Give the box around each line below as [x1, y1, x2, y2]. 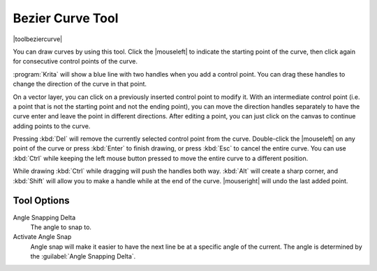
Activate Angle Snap [13, 233, 72, 241]
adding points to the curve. [13, 122, 91, 130]
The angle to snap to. [30, 223, 92, 231]
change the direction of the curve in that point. [13, 80, 147, 88]
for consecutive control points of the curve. [13, 57, 138, 65]
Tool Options [13, 195, 70, 207]
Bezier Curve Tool [13, 10, 119, 26]
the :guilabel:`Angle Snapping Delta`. [30, 252, 136, 261]
